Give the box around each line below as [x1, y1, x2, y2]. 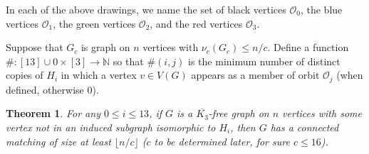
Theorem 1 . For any [6, 106, 100, 121]
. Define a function [267, 40, 349, 55]
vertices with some [282, 106, 362, 121]
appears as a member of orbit [191, 67, 320, 82]
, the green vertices [53, 16, 136, 31]
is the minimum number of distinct [188, 53, 341, 68]
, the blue [300, 2, 343, 16]
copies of [6, 67, 43, 82]
